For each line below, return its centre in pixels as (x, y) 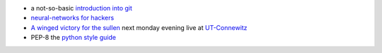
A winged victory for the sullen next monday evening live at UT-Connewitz (139, 27)
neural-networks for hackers (73, 18)
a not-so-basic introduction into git (81, 8)
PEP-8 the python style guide (74, 38)
